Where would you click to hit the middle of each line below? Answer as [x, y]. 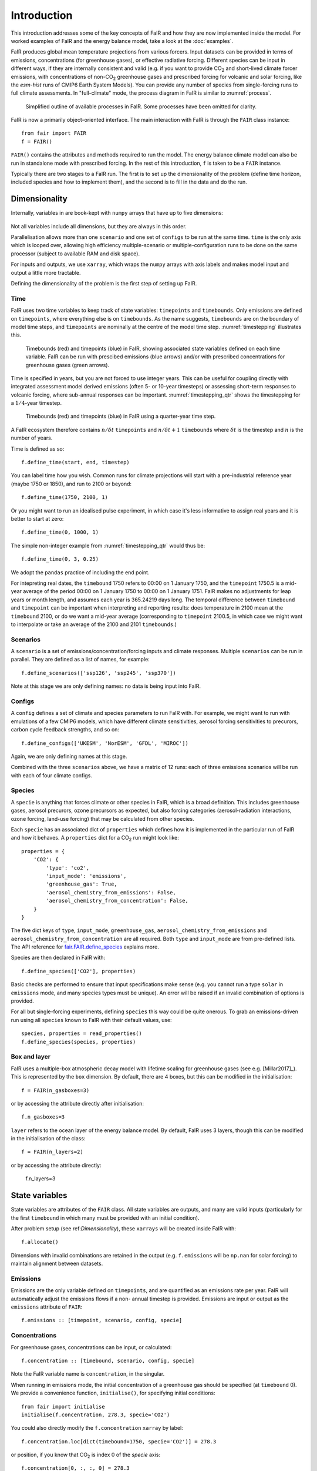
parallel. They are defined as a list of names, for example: [80, 660]
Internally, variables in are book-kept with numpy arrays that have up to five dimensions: [117, 213]
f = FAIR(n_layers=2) [52, 1152]
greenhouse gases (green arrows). [68, 365]
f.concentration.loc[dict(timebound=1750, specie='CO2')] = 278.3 [119, 1441]
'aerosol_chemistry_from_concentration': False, [117, 901]
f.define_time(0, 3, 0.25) [60, 559]
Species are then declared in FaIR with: [58, 958]
